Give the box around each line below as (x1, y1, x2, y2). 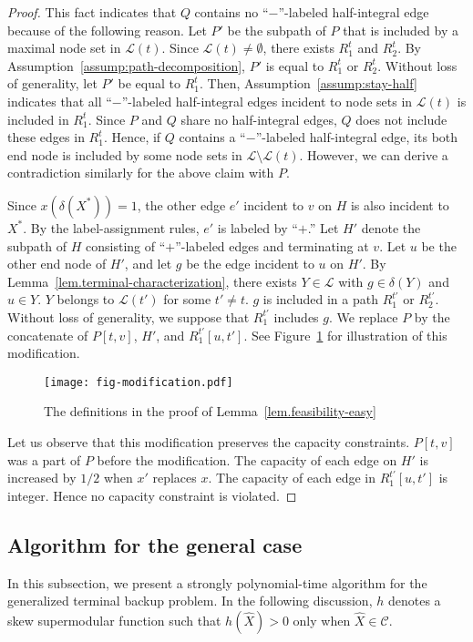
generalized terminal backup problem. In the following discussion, (7, 591, 373, 610)
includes (273, 307, 319, 326)
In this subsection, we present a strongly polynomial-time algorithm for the (7, 573, 427, 592)
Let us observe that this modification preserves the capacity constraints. (7, 432, 410, 451)
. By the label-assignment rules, (23, 218, 200, 237)
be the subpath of (227, 20, 326, 39)
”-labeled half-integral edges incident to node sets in (121, 91, 413, 110)
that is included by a (343, 20, 459, 39)
